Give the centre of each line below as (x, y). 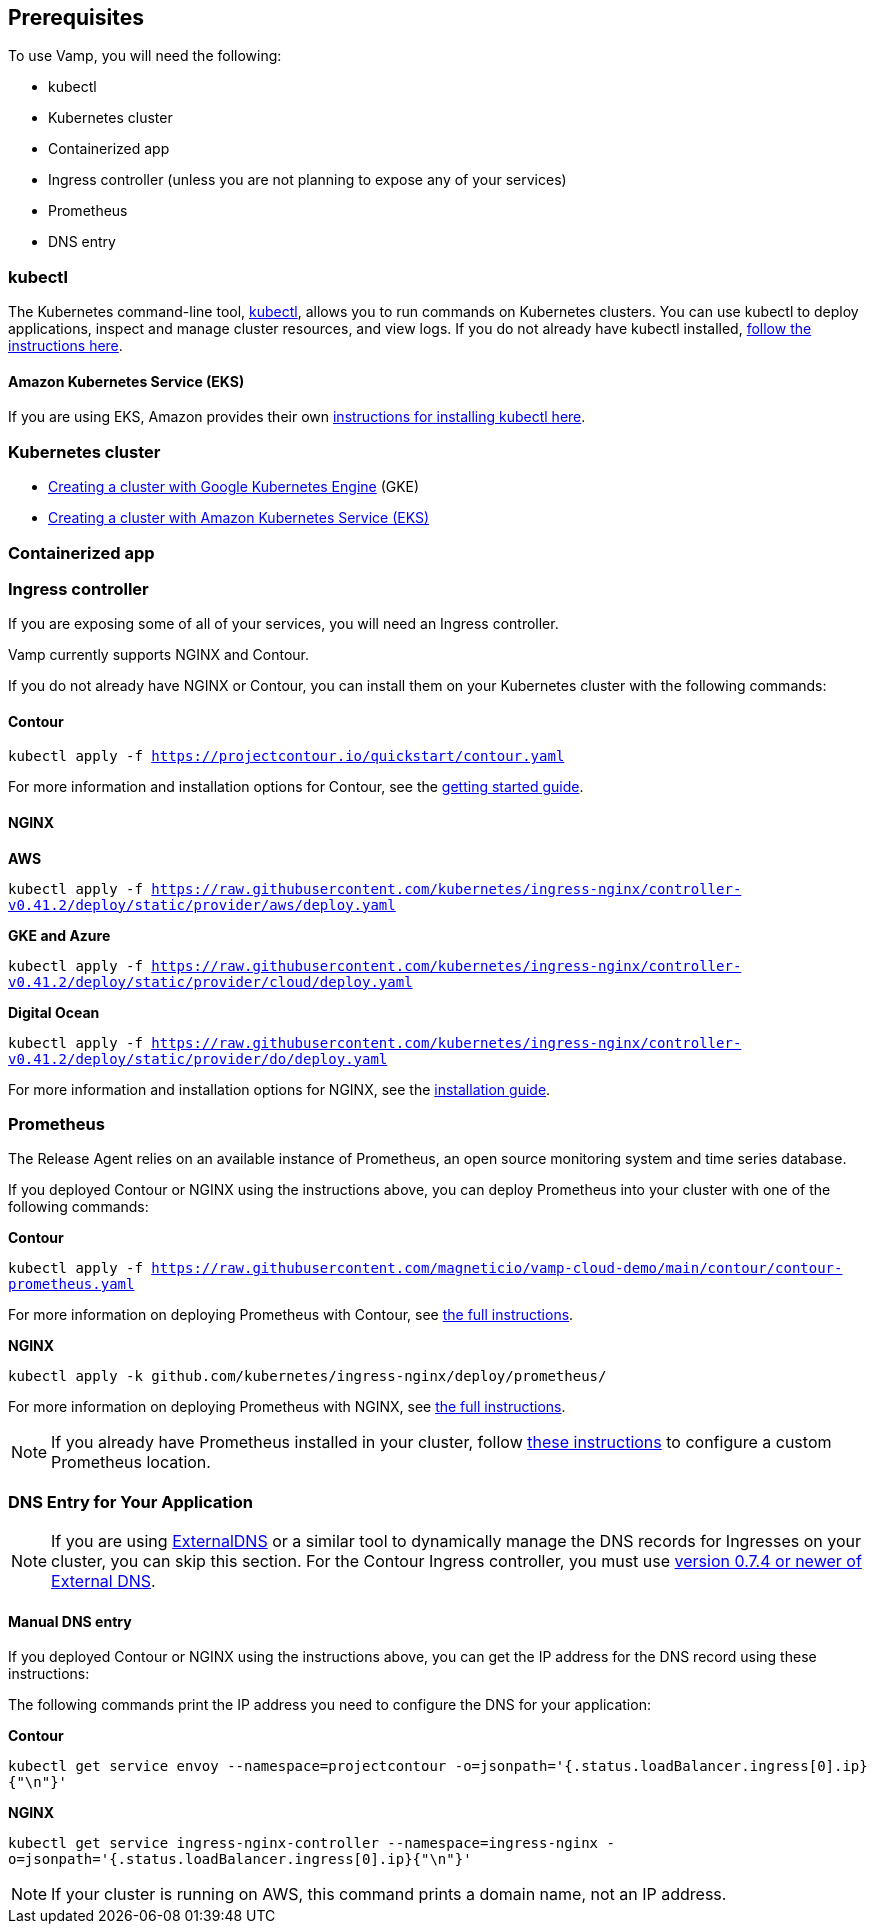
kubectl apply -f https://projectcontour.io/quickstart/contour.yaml (286, 756)
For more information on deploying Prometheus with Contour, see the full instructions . (291, 1315)
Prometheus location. (131, 1462)
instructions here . (65, 346)
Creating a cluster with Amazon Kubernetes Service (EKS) (239, 518)
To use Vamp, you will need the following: (145, 56)
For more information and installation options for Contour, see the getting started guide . (296, 787)
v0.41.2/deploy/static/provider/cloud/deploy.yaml (210, 981)
